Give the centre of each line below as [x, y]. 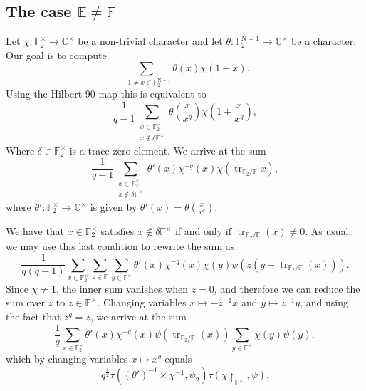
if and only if [203, 231]
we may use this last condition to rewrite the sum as [120, 246]
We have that [35, 231]
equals [178, 359]
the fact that [33, 316]
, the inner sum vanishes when [122, 288]
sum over [25, 302]
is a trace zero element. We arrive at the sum [168, 150]
